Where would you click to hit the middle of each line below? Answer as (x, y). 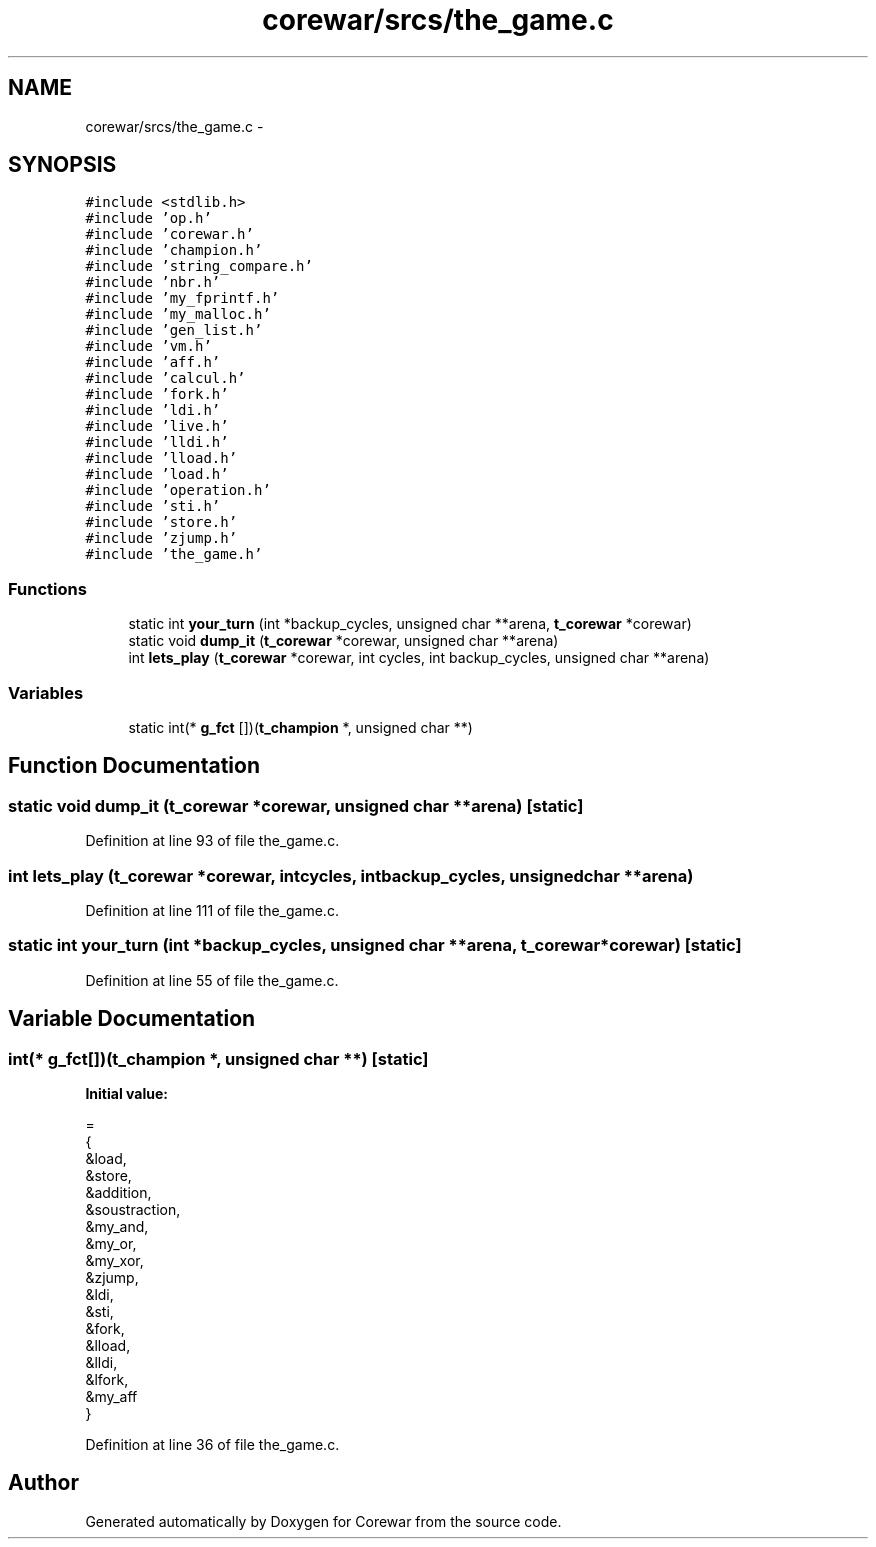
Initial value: (126, 1093)
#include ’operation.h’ (178, 490)
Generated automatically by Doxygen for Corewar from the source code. (323, 1521)
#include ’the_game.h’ (174, 554)
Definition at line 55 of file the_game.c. (212, 980)
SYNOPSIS (62, 165)
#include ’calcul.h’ (165, 378)
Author (43, 1483)
